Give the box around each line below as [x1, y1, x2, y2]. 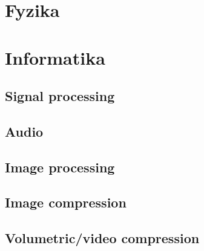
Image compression [5, 193, 127, 212]
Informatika [5, 45, 105, 70]
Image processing [5, 157, 115, 176]
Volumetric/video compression [5, 229, 200, 247]
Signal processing [5, 86, 115, 105]
